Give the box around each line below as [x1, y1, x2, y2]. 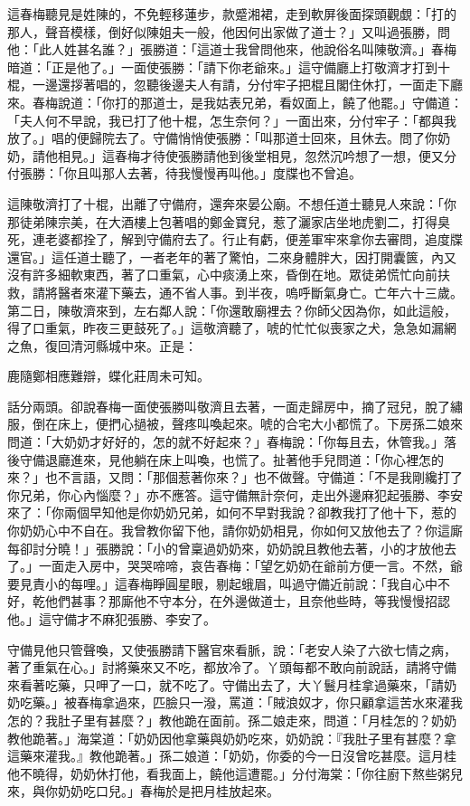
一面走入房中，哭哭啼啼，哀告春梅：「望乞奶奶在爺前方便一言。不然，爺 [38, 556, 463, 575]
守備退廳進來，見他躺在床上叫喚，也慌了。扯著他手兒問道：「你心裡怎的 [19, 450, 444, 469]
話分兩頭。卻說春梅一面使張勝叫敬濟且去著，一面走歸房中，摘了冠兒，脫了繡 [7, 396, 463, 415]
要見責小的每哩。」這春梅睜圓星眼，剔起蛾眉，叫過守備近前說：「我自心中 [7, 574, 437, 593]
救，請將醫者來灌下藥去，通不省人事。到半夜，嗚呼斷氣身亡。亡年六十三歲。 [7, 282, 463, 301]
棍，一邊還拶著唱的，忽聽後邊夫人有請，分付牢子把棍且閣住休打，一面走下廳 [7, 75, 463, 94]
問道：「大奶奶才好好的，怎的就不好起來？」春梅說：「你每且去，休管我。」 [7, 432, 444, 451]
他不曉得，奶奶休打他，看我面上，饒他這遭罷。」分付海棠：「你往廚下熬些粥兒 [7, 763, 463, 782]
